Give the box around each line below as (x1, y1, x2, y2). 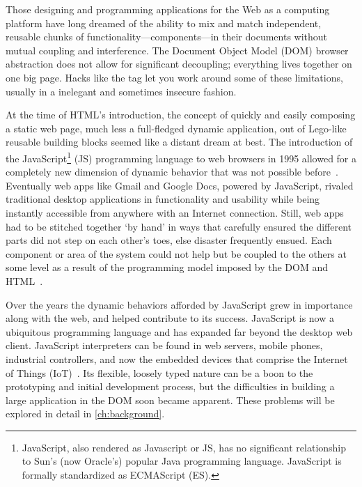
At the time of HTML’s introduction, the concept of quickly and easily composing (6, 107, 356, 122)
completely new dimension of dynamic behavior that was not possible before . (6, 164, 338, 179)
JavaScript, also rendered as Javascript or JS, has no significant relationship (22, 440, 347, 454)
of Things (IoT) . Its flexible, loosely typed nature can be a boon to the (6, 365, 313, 380)
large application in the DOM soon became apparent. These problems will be (6, 392, 335, 407)
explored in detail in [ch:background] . (6, 406, 165, 421)
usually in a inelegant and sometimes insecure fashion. (6, 84, 237, 98)
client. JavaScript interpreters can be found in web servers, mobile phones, (6, 338, 323, 353)
